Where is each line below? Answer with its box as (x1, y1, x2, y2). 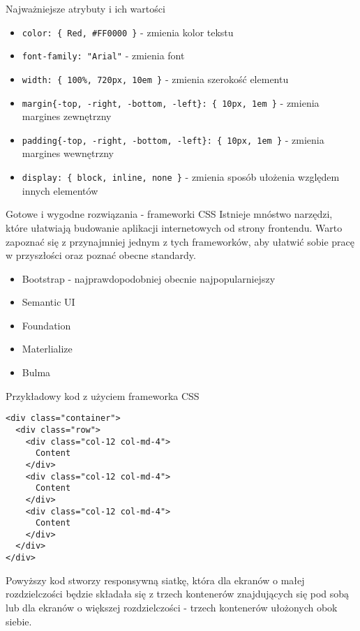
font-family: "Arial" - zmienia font (22, 48, 185, 63)
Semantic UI (22, 295, 75, 309)
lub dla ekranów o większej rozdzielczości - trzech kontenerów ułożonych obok (6, 600, 338, 614)
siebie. (6, 614, 32, 628)
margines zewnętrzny (22, 109, 112, 124)
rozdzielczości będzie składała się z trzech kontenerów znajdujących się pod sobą (6, 586, 350, 601)
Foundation (22, 318, 71, 332)
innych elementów (22, 183, 98, 198)
